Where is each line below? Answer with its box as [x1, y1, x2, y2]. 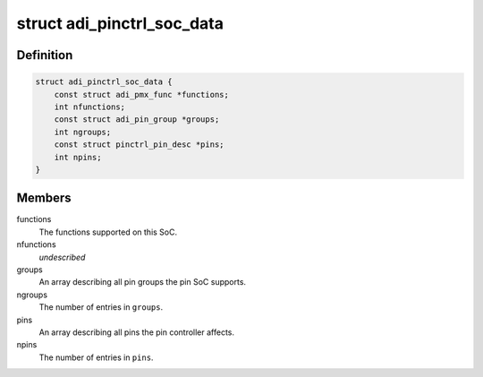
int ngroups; [54, 126, 112, 137]
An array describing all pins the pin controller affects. [38, 327, 235, 338]
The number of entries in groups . [38, 302, 164, 313]
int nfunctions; [54, 101, 125, 112]
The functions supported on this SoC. [38, 227, 178, 237]
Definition [16, 47, 73, 63]
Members [16, 191, 72, 206]
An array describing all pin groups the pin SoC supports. [38, 277, 246, 287]
